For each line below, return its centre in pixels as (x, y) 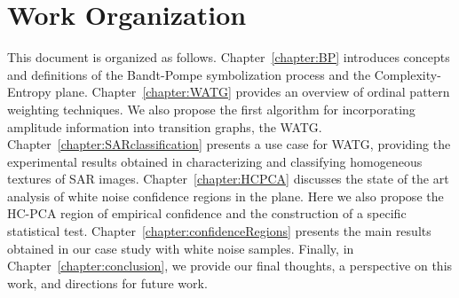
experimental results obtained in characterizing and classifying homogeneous (215, 161)
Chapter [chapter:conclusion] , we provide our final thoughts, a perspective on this (230, 266)
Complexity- (408, 74)
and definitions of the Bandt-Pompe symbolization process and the (189, 74)
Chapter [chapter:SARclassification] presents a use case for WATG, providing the (229, 144)
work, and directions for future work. (107, 282)
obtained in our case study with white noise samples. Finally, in (181, 248)
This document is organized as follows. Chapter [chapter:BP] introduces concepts (229, 57)
